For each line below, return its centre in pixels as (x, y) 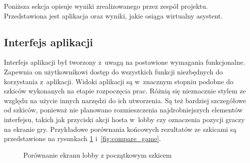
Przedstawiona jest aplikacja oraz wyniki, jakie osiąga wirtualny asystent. (113, 15)
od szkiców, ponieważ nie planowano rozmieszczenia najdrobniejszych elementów (123, 110)
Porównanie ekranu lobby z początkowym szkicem (98, 154)
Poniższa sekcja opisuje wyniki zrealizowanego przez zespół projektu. (106, 6)
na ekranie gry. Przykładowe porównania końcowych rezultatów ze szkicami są (120, 129)
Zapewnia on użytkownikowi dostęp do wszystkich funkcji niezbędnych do (113, 71)
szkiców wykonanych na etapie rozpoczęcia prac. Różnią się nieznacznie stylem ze (125, 91)
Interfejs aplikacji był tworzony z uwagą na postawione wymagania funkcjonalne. (125, 62)
